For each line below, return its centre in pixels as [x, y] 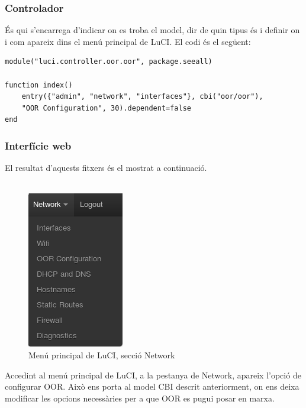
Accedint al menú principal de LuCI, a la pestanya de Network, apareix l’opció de [153, 375]
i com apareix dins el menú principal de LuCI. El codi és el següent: [128, 41]
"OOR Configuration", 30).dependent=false [106, 108]
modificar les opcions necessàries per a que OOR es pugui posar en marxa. [140, 398]
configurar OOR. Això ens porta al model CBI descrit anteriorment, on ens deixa [152, 386]
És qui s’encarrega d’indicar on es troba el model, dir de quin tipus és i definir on [152, 30]
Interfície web [38, 145]
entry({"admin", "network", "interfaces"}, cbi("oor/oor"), [142, 97]
